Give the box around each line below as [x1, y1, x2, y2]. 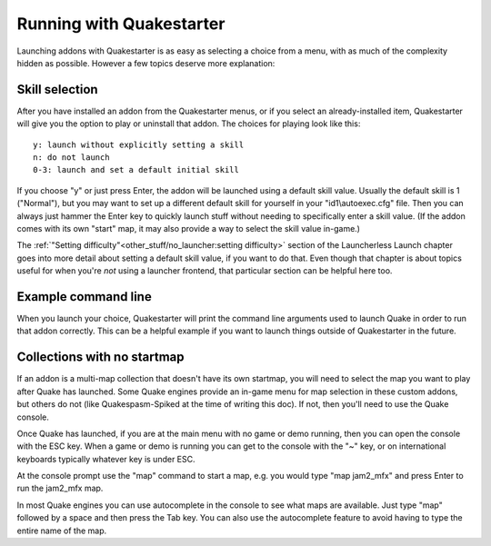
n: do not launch [33, 153, 110, 163]
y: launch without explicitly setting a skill [33, 139, 245, 150]
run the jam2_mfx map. [16, 482, 104, 494]
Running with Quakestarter [16, 14, 225, 34]
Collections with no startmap [16, 350, 185, 365]
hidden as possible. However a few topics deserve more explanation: [16, 57, 276, 68]
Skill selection [16, 82, 99, 97]
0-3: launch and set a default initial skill [33, 164, 240, 175]
